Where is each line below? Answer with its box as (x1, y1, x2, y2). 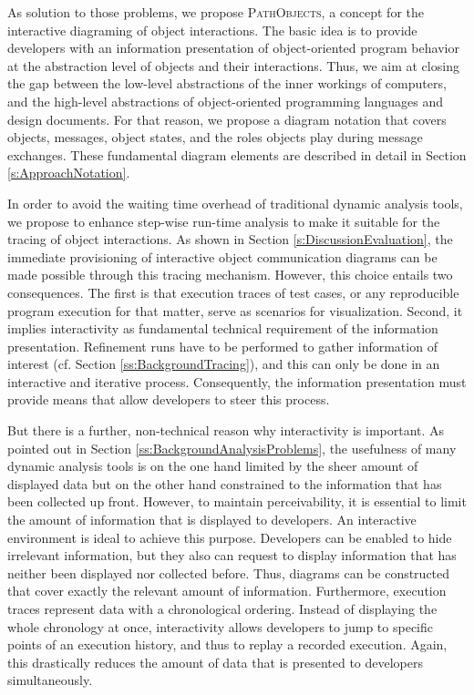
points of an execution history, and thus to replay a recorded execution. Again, (7, 635, 448, 654)
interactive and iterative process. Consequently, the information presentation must (7, 372, 467, 391)
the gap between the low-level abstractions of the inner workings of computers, (7, 74, 447, 93)
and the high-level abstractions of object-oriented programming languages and (7, 91, 443, 110)
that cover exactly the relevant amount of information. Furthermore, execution (7, 581, 447, 600)
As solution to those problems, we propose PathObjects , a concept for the (7, 3, 424, 21)
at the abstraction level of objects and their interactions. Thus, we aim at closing (7, 56, 459, 75)
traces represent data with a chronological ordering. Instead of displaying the (7, 599, 438, 618)
